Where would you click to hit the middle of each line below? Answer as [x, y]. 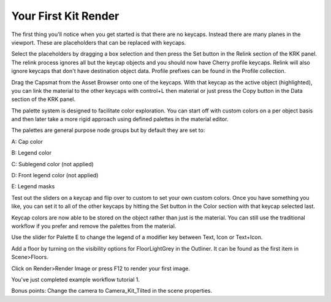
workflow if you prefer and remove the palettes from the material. [94, 226]
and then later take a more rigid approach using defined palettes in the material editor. [120, 119]
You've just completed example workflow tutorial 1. [76, 279]
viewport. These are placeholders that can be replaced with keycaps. [99, 42]
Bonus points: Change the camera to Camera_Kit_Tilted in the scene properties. [112, 291]
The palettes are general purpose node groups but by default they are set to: [108, 130]
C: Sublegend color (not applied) [53, 164]
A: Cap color [27, 141]
